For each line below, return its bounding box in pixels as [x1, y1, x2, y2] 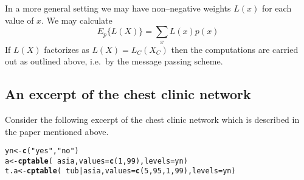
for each [261, 2, 292, 14]
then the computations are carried [171, 43, 299, 55]
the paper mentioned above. [5, 125, 109, 137]
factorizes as [44, 43, 89, 55]
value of [5, 13, 34, 26]
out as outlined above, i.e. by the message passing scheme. [5, 55, 223, 67]
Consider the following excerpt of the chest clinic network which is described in [5, 112, 300, 125]
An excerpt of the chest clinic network [5, 85, 251, 103]
